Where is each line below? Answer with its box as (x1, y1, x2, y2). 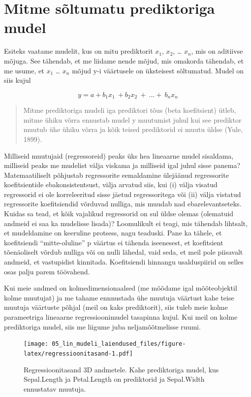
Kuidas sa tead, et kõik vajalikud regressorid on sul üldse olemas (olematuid (4, 208, 234, 219)
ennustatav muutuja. (24, 383, 86, 394)
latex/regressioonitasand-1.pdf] (24, 350, 133, 357)
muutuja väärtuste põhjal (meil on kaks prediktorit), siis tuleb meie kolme (4, 302, 228, 312)
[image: (24, 340, 49, 348)
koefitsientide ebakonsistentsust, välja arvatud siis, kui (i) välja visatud (4, 179, 218, 190)
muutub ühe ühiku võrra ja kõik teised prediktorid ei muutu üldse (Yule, (23, 124, 243, 134)
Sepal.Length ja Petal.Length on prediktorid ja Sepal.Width (24, 374, 205, 384)
